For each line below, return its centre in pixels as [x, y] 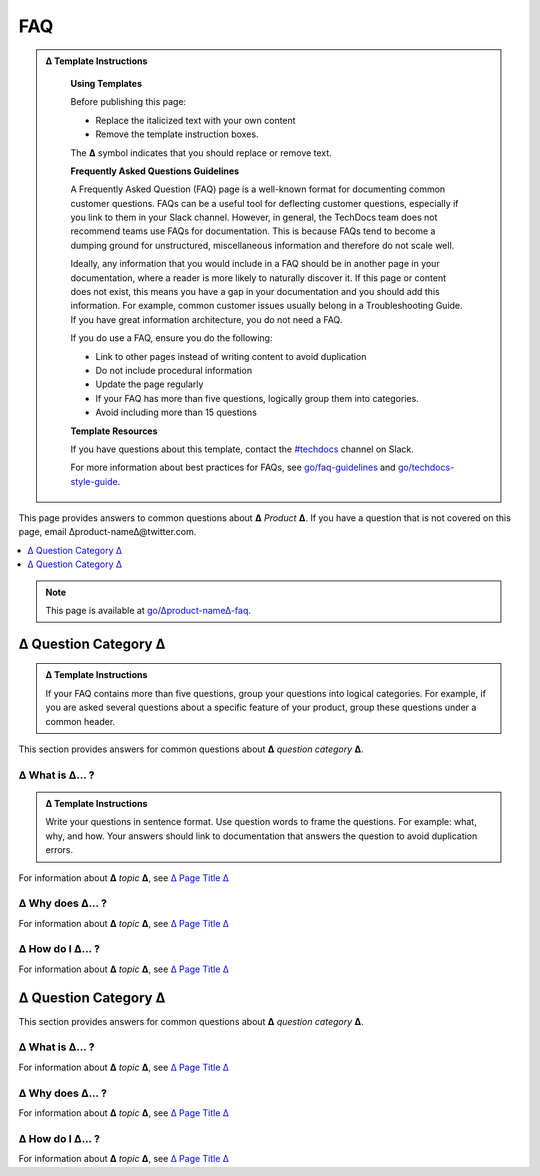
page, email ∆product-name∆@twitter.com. [107, 532]
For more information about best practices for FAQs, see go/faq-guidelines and [233, 467]
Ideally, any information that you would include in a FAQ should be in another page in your [255, 264]
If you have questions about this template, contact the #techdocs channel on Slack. [242, 449]
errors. [59, 850]
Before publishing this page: [128, 102]
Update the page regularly [149, 384]
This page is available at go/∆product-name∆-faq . [148, 611]
